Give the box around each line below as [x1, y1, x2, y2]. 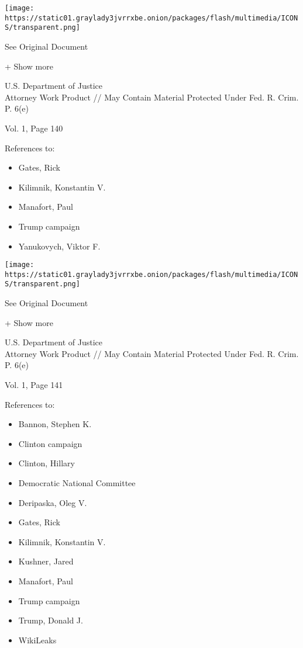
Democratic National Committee [18, 477, 136, 488]
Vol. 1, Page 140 [5, 122, 63, 134]
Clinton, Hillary [18, 457, 75, 469]
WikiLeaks [18, 633, 57, 646]
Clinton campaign [18, 437, 82, 449]
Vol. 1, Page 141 [5, 379, 63, 391]
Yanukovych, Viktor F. [18, 240, 101, 252]
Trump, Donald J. [18, 614, 83, 626]
